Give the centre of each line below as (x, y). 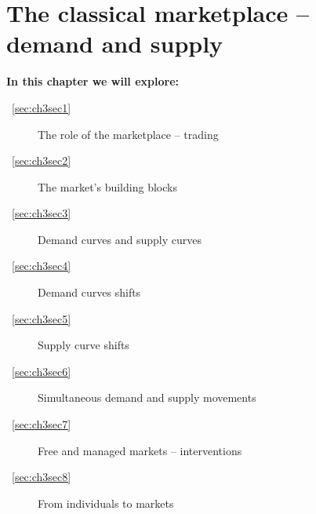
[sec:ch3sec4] (42, 266)
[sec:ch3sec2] (42, 160)
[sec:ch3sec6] (42, 371)
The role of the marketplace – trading (128, 134)
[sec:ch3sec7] (42, 424)
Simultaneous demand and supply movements (147, 397)
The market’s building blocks (107, 186)
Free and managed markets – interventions (140, 450)
